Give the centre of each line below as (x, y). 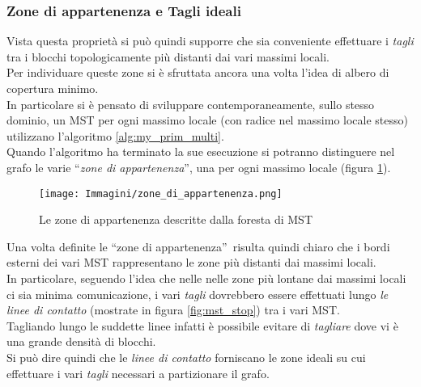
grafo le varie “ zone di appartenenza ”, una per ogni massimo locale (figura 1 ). (199, 167)
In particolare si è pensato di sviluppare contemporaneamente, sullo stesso (191, 104)
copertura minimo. (53, 88)
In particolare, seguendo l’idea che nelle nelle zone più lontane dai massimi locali (206, 278)
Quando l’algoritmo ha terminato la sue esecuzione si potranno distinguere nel (201, 151)
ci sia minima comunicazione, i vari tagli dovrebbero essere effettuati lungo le (198, 294)
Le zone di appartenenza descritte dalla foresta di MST (176, 219)
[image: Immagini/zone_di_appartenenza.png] (161, 193)
